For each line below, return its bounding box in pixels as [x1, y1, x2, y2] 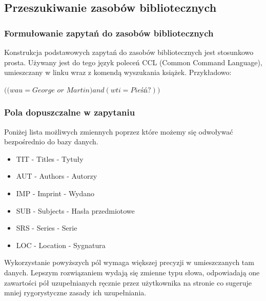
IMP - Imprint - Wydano [16, 187, 95, 198]
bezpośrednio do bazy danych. [4, 136, 98, 147]
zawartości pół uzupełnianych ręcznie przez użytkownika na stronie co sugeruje [4, 277, 252, 288]
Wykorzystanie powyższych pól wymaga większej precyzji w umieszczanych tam [4, 257, 254, 268]
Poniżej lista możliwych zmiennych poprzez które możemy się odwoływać [4, 126, 233, 137]
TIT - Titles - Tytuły [16, 153, 84, 164]
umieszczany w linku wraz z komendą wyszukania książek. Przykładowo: [4, 67, 232, 78]
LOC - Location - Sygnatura [16, 239, 106, 250]
